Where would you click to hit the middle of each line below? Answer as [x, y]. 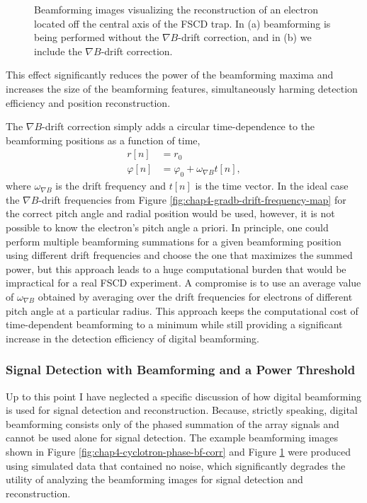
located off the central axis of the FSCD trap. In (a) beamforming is [182, 23]
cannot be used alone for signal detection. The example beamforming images [172, 438]
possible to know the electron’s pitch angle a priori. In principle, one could [167, 227]
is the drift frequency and [111, 186]
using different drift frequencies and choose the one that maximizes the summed [179, 255]
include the [58, 51]
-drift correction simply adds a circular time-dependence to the [179, 126]
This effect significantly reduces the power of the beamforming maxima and [170, 75]
